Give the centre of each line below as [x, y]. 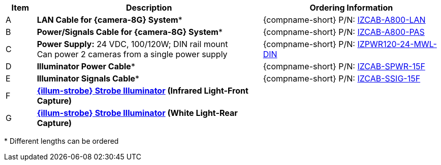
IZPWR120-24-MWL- [397, 44]
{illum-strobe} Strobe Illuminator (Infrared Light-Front [143, 91]
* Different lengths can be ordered [61, 141]
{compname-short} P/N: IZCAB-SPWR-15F [344, 66]
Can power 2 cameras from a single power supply [132, 54]
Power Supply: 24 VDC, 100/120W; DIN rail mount [132, 44]
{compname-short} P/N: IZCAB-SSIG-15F [342, 78]
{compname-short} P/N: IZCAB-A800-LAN [344, 20]
